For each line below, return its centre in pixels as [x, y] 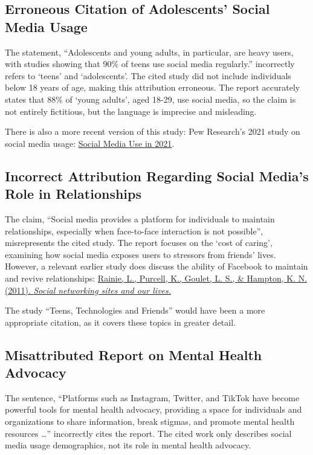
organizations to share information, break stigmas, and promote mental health [150, 421]
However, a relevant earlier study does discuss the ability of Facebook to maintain [156, 266]
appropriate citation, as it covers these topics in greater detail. [120, 322]
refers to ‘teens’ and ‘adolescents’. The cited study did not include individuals [148, 75]
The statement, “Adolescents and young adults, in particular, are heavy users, [149, 52]
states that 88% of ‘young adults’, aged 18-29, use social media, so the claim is [150, 99]
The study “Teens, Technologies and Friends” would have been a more [135, 310]
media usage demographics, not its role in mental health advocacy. [128, 445]
